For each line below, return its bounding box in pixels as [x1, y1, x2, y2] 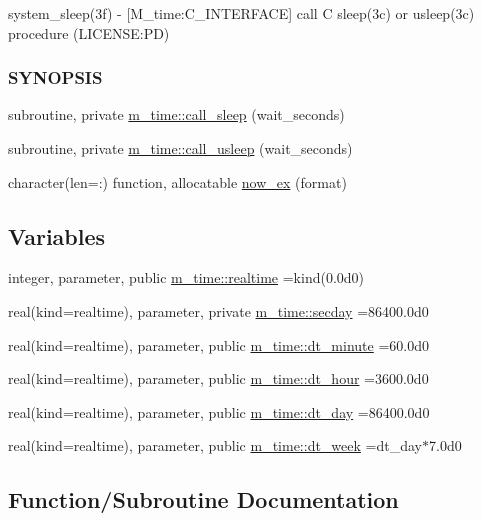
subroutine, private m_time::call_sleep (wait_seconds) [8, 104, 345, 125]
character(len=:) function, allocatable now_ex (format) [8, 171, 347, 192]
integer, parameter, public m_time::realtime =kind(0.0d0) [8, 267, 365, 288]
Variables [8, 220, 106, 251]
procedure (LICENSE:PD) [8, 22, 170, 43]
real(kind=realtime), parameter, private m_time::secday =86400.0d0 [8, 300, 429, 321]
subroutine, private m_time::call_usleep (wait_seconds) [8, 138, 353, 158]
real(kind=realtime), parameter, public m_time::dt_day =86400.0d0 [8, 401, 430, 422]
